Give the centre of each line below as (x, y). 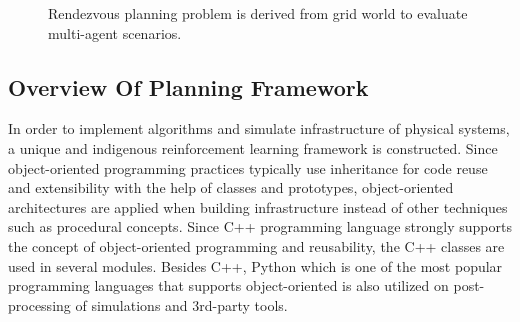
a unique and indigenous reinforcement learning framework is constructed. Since (253, 147)
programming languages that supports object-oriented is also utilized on (228, 285)
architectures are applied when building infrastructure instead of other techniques (258, 206)
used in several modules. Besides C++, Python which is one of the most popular (255, 265)
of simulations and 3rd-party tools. (181, 304)
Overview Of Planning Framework (188, 86)
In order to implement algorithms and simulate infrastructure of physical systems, (259, 128)
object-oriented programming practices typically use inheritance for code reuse (248, 167)
